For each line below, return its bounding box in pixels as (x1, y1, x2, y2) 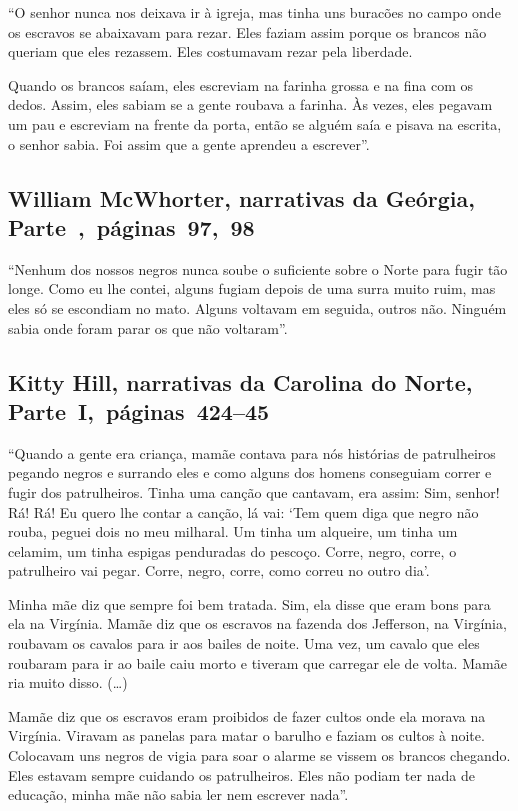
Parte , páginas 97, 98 (8, 211, 255, 242)
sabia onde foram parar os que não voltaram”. (8, 317, 288, 338)
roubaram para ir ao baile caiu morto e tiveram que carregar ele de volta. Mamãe (8, 652, 507, 673)
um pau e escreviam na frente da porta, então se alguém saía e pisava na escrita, (8, 113, 502, 134)
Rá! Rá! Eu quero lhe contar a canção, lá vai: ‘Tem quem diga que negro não (8, 501, 479, 522)
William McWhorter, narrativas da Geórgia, (8, 182, 475, 213)
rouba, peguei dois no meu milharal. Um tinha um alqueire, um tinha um (8, 521, 458, 542)
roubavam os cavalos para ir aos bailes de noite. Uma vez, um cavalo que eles (8, 633, 480, 654)
